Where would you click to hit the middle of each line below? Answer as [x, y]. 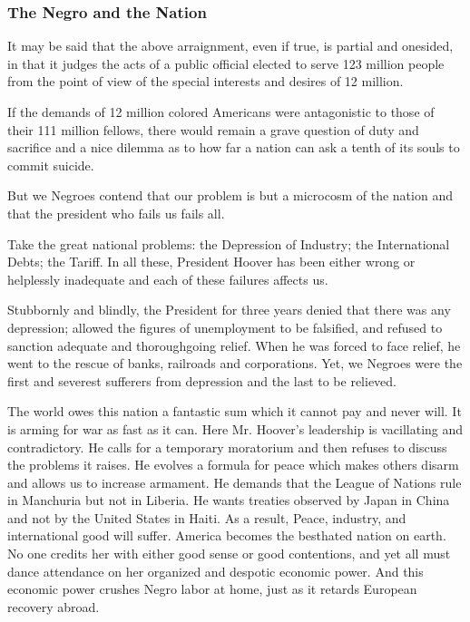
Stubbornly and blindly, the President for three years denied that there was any [229, 310]
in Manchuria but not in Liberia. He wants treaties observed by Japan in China [229, 500]
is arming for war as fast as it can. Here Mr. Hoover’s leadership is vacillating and [235, 428]
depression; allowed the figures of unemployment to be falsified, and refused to [225, 327]
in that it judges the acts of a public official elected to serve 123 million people [226, 63]
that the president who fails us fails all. [116, 213]
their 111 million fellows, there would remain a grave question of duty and [213, 129]
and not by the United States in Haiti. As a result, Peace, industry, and [207, 517]
